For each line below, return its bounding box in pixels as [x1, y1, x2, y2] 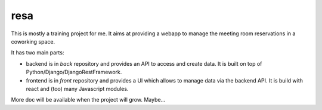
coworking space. [11, 38, 55, 45]
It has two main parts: [11, 49, 64, 56]
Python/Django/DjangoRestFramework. [26, 69, 122, 76]
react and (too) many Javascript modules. [26, 85, 129, 92]
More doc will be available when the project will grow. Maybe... [11, 96, 166, 103]
